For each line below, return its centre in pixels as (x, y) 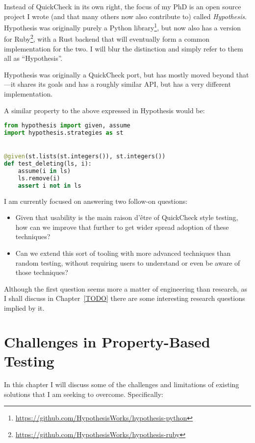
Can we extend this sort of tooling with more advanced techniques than (123, 253)
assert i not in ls (50, 185)
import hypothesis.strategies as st (64, 133)
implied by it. (24, 308)
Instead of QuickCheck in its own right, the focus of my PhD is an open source (123, 6)
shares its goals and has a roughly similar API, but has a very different (124, 84)
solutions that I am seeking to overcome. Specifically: (84, 394)
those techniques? (42, 272)
